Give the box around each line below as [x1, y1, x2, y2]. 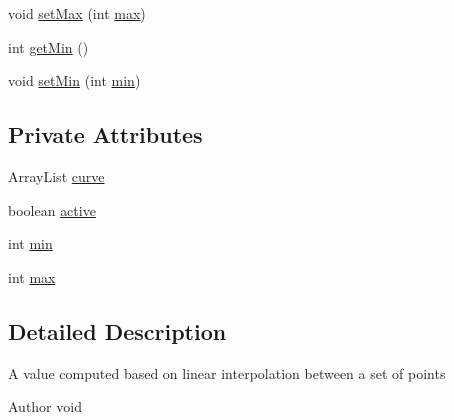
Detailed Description [8, 315, 227, 346]
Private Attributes [8, 119, 203, 150]
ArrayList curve [8, 165, 105, 186]
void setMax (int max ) [8, 3, 146, 23]
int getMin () [8, 36, 89, 57]
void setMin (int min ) [8, 70, 141, 91]
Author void [8, 396, 82, 417]
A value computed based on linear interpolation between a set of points [8, 362, 446, 383]
